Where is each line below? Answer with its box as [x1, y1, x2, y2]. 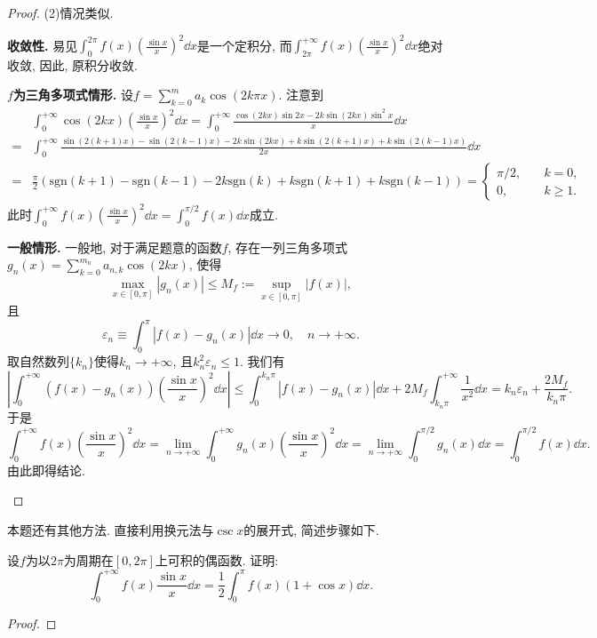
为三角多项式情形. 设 [12, 85, 134, 104]
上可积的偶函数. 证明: [155, 550, 279, 569]
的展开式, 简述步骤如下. [243, 520, 379, 538]
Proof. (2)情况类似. [7, 4, 114, 21]
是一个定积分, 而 [197, 36, 292, 54]
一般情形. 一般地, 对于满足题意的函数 [7, 237, 222, 256]
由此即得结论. [7, 460, 85, 479]
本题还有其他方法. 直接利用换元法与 [7, 520, 214, 538]
